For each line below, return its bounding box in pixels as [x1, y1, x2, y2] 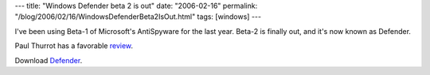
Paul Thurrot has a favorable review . [14, 41, 134, 51]
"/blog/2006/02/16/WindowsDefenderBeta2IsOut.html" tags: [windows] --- [14, 12, 262, 21]
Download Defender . [14, 55, 83, 65]
